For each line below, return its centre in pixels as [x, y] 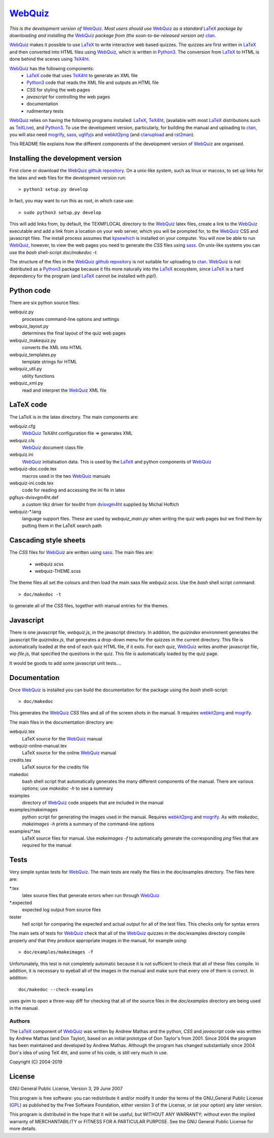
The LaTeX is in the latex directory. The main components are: [74, 417]
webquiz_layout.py [29, 326]
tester [15, 917]
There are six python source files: [44, 302]
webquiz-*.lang [25, 511]
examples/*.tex [25, 831]
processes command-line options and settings [71, 319]
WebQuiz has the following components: [52, 68]
